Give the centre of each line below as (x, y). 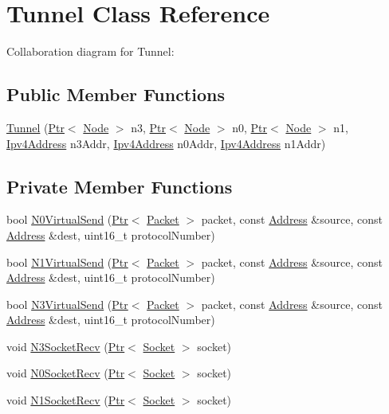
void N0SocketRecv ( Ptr (66, 373)
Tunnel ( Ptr (35, 127)
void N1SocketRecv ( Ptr (66, 400)
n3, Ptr (149, 127)
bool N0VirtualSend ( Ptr (67, 219)
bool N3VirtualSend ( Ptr (67, 304)
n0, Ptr (250, 127)
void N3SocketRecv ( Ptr (66, 346)
